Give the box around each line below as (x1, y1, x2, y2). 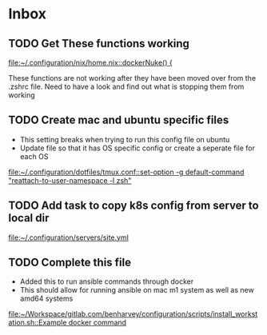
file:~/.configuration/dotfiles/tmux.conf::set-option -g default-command (8, 167, 245, 177)
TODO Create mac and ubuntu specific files (8, 114, 229, 127)
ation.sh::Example (8, 317, 67, 328)
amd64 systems (19, 293, 74, 304)
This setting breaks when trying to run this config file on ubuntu (19, 134, 230, 144)
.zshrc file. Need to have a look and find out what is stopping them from (8, 82, 245, 91)
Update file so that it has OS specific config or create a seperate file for (19, 143, 256, 153)
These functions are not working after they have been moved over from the (8, 74, 257, 82)
